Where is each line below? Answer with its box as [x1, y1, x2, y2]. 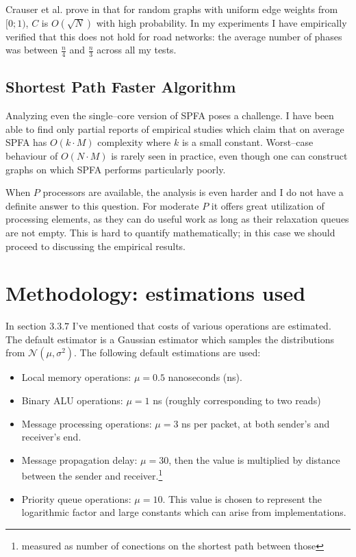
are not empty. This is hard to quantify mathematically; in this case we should [5, 225, 335, 239]
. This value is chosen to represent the [162, 491, 322, 506]
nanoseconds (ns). [168, 370, 242, 384]
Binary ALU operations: [21, 393, 123, 408]
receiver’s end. [21, 430, 81, 444]
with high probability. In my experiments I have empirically [96, 15, 347, 29]
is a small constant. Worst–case [181, 135, 314, 149]
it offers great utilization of [211, 198, 325, 212]
